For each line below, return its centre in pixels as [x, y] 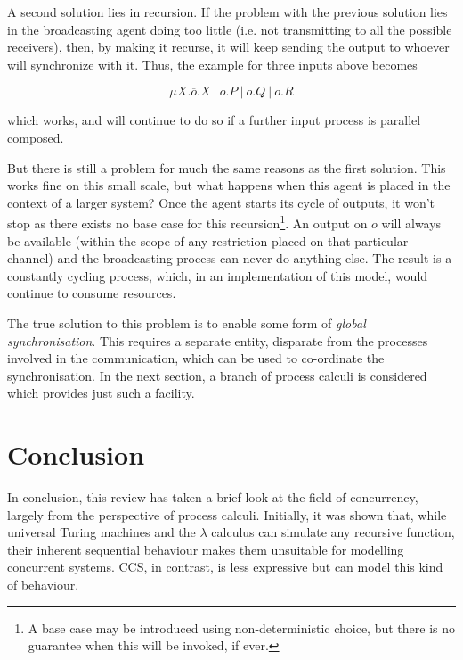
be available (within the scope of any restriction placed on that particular [208, 240]
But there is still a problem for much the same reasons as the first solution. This [227, 167]
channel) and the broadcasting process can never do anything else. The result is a [230, 258]
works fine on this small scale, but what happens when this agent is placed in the [229, 185]
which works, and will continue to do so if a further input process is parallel [214, 120]
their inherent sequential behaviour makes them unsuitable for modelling [206, 549]
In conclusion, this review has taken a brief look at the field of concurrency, [213, 497]
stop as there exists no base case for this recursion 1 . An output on [187, 222]
